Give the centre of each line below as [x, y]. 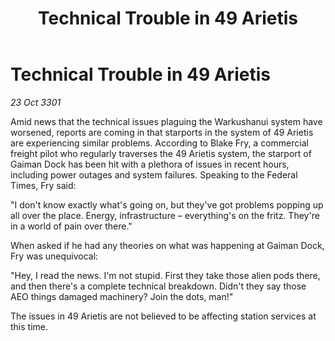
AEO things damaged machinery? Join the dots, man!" [122, 296]
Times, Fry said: [43, 185]
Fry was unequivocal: [54, 256]
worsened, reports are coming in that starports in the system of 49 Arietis [162, 132]
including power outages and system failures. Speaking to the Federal [154, 174]
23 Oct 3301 [36, 102]
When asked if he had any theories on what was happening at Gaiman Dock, [167, 245]
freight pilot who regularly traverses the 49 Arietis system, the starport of [161, 153]
